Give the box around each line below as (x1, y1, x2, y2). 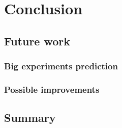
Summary (4, 110, 56, 125)
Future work (4, 33, 71, 48)
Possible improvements (4, 83, 100, 95)
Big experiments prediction (4, 60, 118, 72)
